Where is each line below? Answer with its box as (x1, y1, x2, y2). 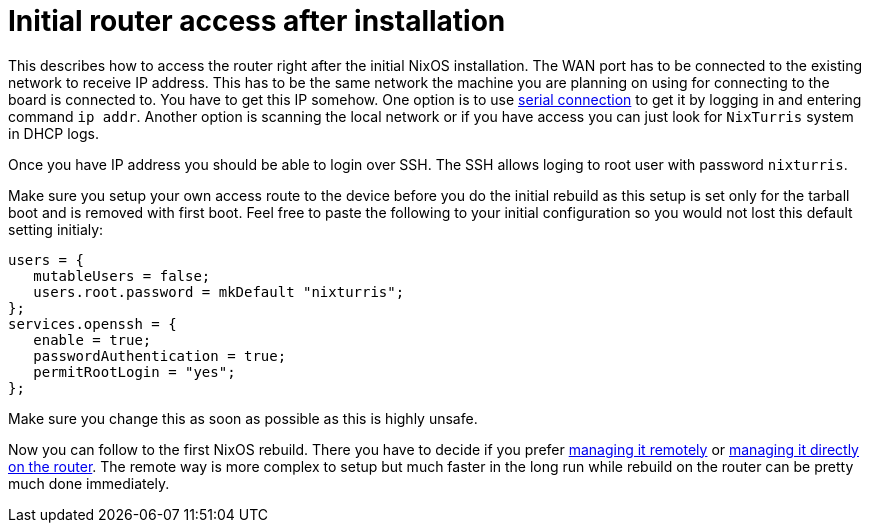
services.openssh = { (8, 315, 177, 332)
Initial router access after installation (8, 4, 506, 38)
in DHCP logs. (8, 124, 100, 142)
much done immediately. (8, 474, 170, 492)
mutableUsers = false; (33, 267, 211, 284)
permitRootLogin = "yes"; (33, 363, 236, 380)
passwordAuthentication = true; (33, 347, 287, 364)
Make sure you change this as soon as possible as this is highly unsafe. (8, 409, 478, 427)
